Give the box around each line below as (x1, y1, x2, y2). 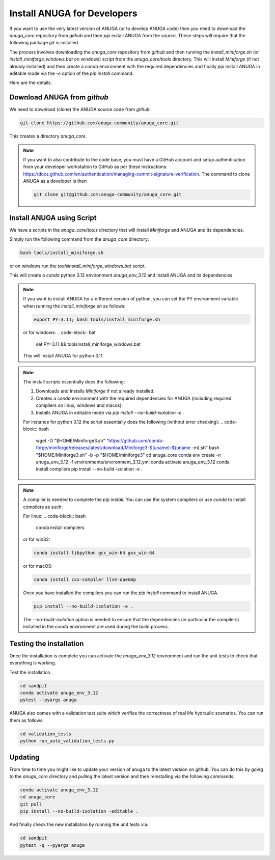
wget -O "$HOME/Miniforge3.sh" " (36, 437, 109, 443)
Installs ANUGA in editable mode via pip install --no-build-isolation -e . (36, 409, 184, 415)
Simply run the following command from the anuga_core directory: (9, 236, 149, 242)
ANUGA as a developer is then (23, 178, 87, 184)
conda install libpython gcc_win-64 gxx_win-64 (34, 550, 155, 556)
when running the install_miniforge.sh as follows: (23, 303, 126, 309)
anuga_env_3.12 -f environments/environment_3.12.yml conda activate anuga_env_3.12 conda (36, 459, 230, 465)
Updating (9, 753, 40, 761)
